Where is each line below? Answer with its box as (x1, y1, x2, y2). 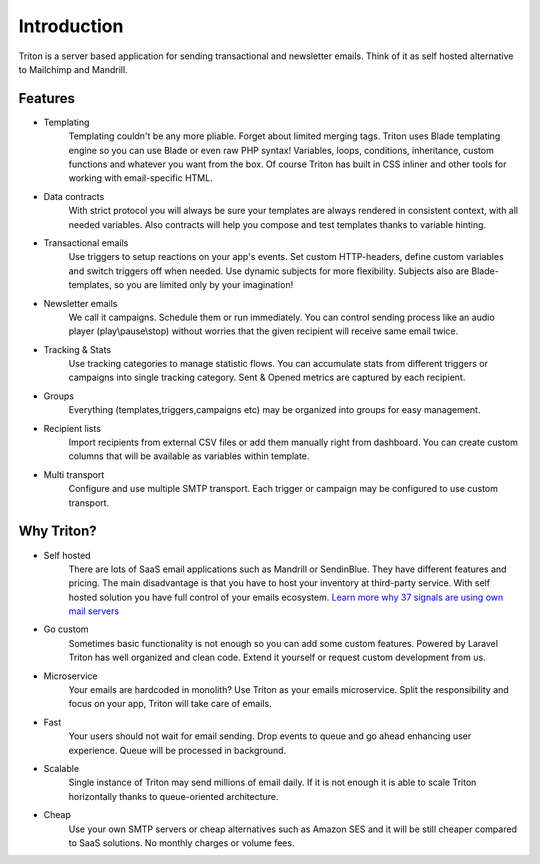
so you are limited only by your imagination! (113, 279, 294, 291)
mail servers (68, 605, 120, 617)
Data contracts (43, 190, 105, 202)
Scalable (43, 762, 80, 774)
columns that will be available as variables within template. (68, 450, 310, 462)
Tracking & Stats (43, 343, 112, 355)
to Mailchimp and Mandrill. (18, 63, 129, 75)
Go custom (43, 623, 89, 635)
